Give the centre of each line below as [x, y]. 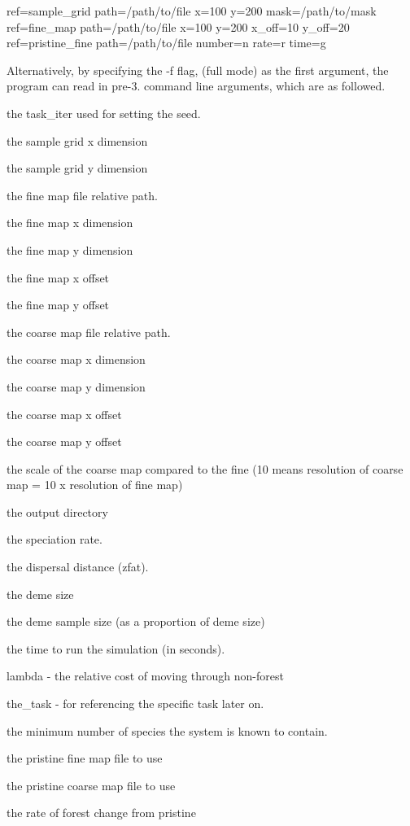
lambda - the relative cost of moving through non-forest [145, 676]
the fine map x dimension [70, 223]
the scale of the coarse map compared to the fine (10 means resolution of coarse [205, 468]
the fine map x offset [58, 277]
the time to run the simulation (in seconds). [116, 648]
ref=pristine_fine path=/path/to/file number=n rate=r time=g [166, 43]
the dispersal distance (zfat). [78, 567]
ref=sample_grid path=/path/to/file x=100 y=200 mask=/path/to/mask [192, 11]
